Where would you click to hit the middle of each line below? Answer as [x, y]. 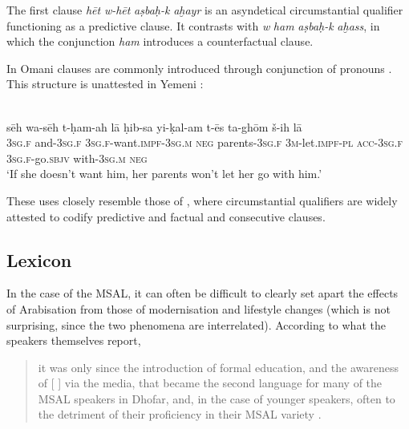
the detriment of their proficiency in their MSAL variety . [180, 414]
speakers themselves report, [74, 340]
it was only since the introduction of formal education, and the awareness [218, 367]
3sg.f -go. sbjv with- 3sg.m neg [77, 158]
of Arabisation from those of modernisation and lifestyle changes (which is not [198, 308]
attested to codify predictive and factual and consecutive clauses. [166, 216]
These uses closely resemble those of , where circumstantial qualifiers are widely [202, 200]
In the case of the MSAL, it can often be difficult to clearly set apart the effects [202, 293]
